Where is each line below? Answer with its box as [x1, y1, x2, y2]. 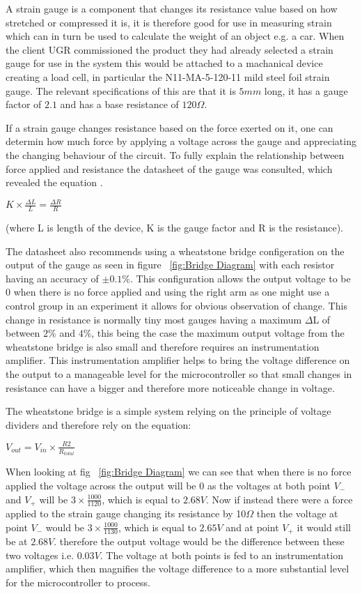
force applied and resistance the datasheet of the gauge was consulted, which [6, 161, 333, 176]
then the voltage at [256, 506, 338, 520]
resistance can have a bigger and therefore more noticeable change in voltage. [6, 380, 335, 395]
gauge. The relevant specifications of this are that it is [6, 83, 236, 98]
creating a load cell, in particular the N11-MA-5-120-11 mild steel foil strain [6, 69, 330, 84]
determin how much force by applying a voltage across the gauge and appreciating [6, 134, 356, 148]
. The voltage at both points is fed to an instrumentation [100, 547, 343, 562]
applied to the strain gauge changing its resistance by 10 [6, 506, 246, 520]
